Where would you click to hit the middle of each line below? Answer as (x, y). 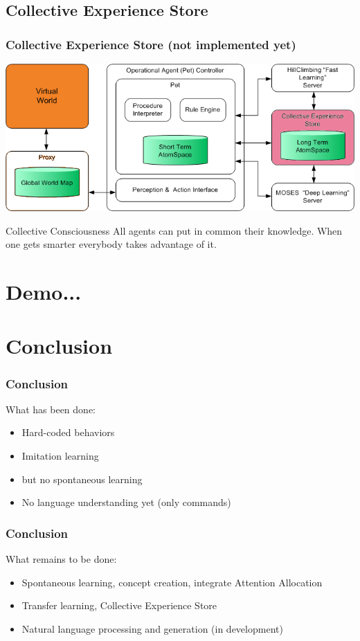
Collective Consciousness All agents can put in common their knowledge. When (174, 230)
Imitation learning (60, 456)
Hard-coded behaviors (68, 432)
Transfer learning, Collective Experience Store (119, 605)
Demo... (44, 292)
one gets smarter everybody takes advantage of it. (111, 244)
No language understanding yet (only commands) (126, 502)
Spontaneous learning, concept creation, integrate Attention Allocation (172, 582)
